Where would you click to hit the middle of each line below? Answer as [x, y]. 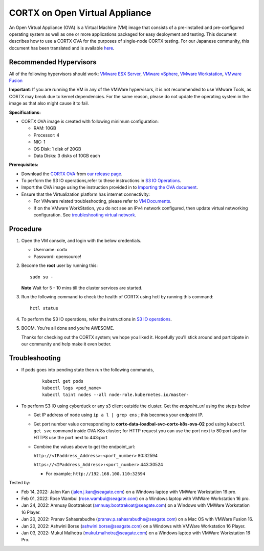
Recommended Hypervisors [53, 62]
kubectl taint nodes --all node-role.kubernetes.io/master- [116, 395]
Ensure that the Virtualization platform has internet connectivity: [86, 194]
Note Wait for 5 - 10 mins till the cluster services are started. [82, 288]
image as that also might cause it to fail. [49, 104]
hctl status [44, 308]
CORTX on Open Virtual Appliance [80, 13]
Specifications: [25, 112]
